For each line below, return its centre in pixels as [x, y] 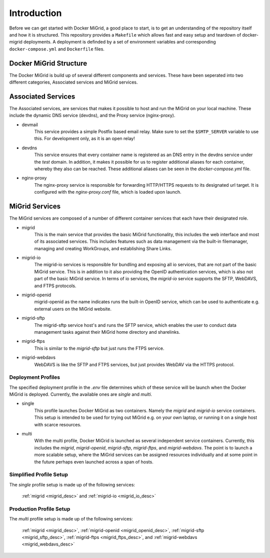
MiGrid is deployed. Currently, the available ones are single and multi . [81, 394]
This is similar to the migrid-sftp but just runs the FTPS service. [99, 348]
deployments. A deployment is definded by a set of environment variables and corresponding [119, 42]
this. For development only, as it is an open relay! [84, 139]
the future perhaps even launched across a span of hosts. [94, 462]
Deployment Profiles [34, 377]
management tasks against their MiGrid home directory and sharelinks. [107, 332]
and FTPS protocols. [55, 286]
